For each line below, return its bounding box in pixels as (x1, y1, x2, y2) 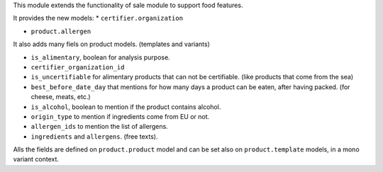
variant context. (13, 155, 60, 164)
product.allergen (30, 27, 91, 35)
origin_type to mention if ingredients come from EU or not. (30, 112, 210, 120)
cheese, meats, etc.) (30, 93, 91, 101)
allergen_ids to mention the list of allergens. (30, 122, 168, 131)
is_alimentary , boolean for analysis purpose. (30, 53, 170, 62)
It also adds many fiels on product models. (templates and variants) (13, 40, 211, 49)
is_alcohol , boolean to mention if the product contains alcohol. (30, 103, 221, 111)
